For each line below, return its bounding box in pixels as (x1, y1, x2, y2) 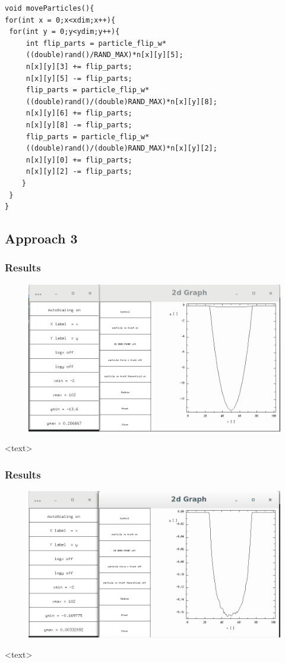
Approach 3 (5, 229, 78, 248)
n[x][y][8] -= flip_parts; (26, 120, 132, 129)
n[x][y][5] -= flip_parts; (26, 74, 132, 83)
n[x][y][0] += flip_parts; (26, 155, 132, 164)
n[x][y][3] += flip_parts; (26, 62, 132, 71)
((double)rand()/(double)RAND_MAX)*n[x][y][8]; (26, 97, 217, 106)
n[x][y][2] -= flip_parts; (26, 167, 132, 176)
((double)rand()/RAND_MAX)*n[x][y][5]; (26, 51, 183, 60)
